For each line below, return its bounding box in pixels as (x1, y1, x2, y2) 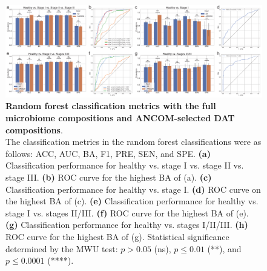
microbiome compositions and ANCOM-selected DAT (5, 111, 235, 124)
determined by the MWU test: (5, 242, 118, 255)
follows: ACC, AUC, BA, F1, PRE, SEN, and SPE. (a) (5, 147, 211, 159)
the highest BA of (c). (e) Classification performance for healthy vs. (5, 195, 259, 207)
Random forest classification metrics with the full (5, 99, 216, 112)
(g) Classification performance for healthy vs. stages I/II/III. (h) (5, 218, 248, 231)
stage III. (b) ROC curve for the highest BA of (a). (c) (5, 170, 212, 183)
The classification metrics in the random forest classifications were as (5, 135, 262, 148)
